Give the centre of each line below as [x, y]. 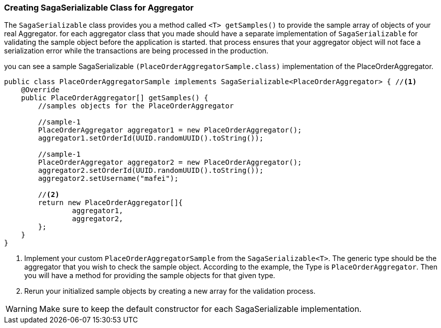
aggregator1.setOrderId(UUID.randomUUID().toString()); [151, 138]
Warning [21, 309]
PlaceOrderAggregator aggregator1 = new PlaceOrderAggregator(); [170, 130]
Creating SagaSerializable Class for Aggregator [99, 8]
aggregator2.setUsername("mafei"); [108, 179]
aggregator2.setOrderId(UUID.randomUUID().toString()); [151, 171]
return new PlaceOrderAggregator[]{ [111, 203]
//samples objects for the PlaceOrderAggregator [136, 106]
